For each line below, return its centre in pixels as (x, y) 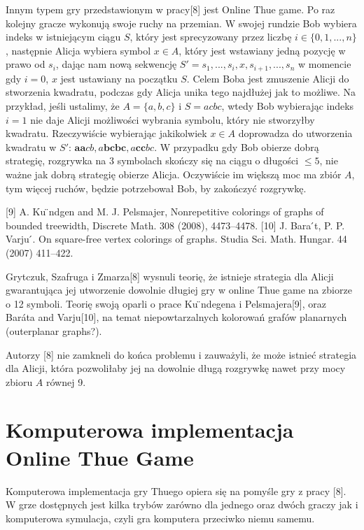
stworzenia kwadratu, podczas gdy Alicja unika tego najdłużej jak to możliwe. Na (181, 92)
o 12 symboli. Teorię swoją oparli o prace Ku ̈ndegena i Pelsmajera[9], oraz (166, 303)
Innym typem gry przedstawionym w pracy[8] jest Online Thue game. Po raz (170, 9)
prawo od (26, 64)
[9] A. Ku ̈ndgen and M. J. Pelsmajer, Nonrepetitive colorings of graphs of (165, 212)
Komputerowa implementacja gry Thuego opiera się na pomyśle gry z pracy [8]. (176, 490)
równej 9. (66, 381)
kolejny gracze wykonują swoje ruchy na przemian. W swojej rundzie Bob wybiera (181, 23)
